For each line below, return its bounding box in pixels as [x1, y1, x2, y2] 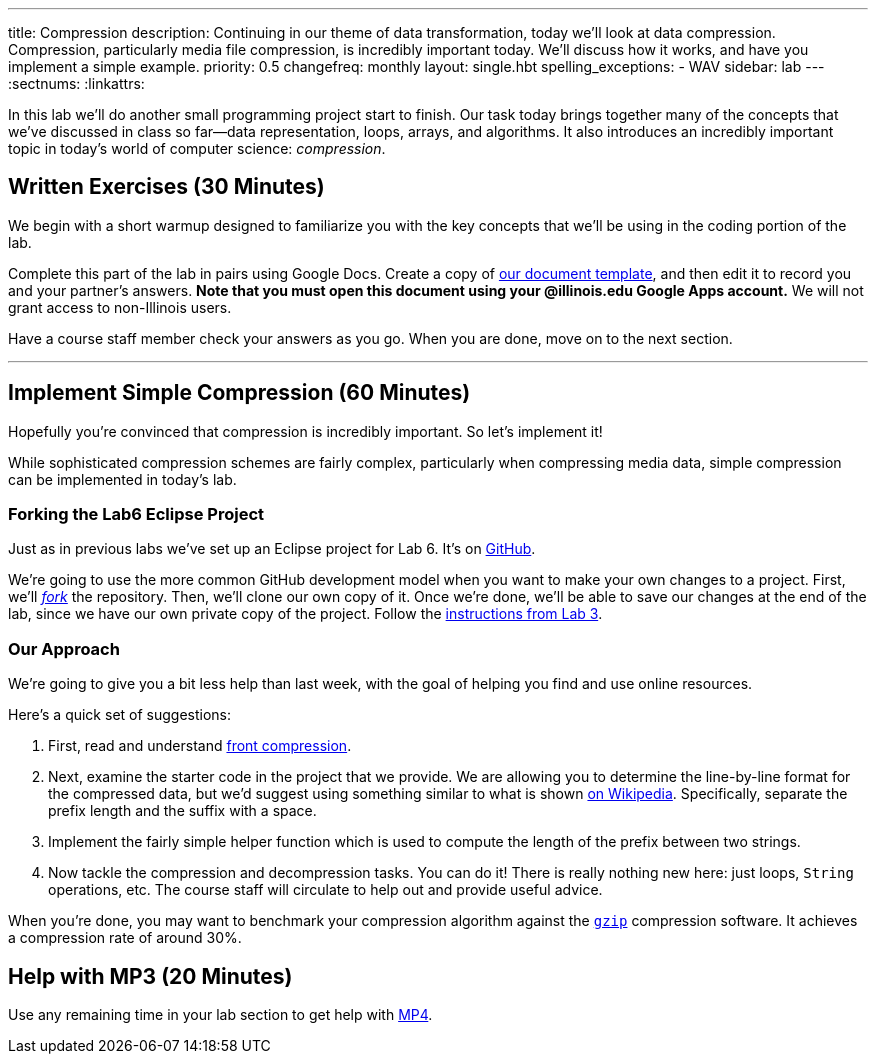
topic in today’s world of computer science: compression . [8, 140, 386, 157]
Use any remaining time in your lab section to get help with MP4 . [8, 1006, 433, 1024]
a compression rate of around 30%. [8, 929, 242, 947]
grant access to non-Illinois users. [8, 298, 232, 316]
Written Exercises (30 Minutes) [8, 174, 325, 200]
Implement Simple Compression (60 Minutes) [8, 380, 471, 406]
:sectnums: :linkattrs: [8, 75, 145, 92]
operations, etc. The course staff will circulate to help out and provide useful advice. [48, 881, 603, 899]
